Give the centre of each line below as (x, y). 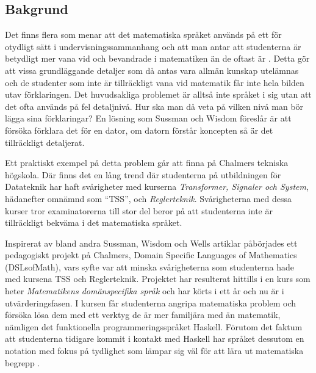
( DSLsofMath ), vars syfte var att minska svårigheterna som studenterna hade (150, 266)
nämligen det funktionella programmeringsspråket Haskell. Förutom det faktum (154, 326)
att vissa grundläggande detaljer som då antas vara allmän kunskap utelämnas (152, 70)
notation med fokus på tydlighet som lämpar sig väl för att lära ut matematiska (154, 351)
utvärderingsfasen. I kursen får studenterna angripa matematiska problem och (151, 302)
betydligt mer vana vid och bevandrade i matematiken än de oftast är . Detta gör (157, 58)
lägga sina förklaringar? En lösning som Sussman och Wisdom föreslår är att (148, 118)
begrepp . (23, 362)
